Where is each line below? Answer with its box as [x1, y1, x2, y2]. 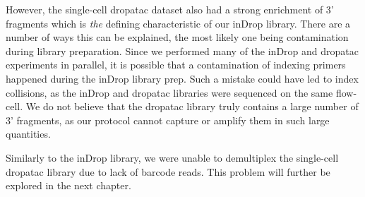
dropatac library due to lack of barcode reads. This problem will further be [6, 164, 330, 179]
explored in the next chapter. [6, 178, 131, 193]
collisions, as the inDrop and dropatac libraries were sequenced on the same [6, 85, 333, 100]
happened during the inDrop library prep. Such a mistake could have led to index [6, 71, 359, 85]
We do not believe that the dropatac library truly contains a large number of [25, 99, 359, 114]
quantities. [6, 126, 51, 141]
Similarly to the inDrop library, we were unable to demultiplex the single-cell [6, 150, 339, 165]
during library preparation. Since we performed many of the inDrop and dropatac [6, 43, 359, 58]
